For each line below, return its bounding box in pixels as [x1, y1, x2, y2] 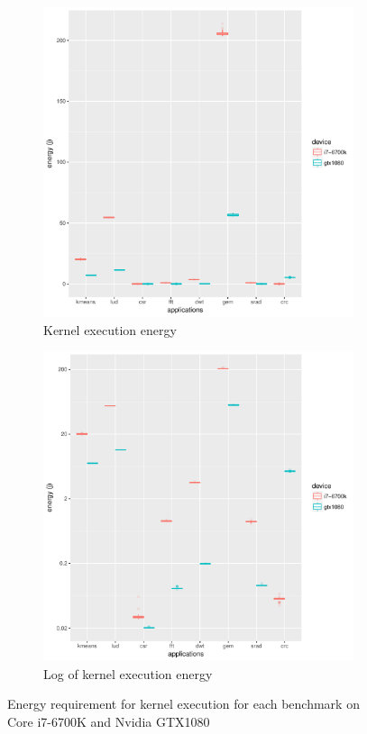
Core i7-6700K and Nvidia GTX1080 [7, 711, 210, 730]
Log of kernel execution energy [43, 664, 213, 683]
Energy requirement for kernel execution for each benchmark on [7, 694, 360, 713]
